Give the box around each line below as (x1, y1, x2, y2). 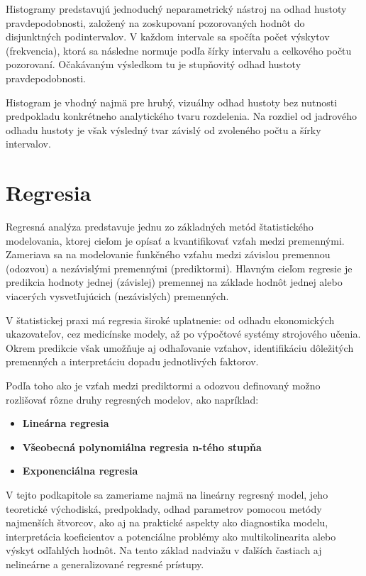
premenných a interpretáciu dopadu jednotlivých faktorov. (6, 354, 259, 369)
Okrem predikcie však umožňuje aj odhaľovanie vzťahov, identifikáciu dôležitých (6, 340, 354, 355)
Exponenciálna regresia (22, 463, 138, 478)
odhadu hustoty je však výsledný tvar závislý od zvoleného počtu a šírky (6, 122, 321, 137)
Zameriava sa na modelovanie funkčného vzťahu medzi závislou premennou (6, 247, 331, 262)
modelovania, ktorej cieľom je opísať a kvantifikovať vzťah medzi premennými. (6, 233, 345, 248)
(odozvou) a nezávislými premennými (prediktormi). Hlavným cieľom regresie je (6, 260, 353, 275)
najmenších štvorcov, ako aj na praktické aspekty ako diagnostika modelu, (6, 515, 328, 530)
